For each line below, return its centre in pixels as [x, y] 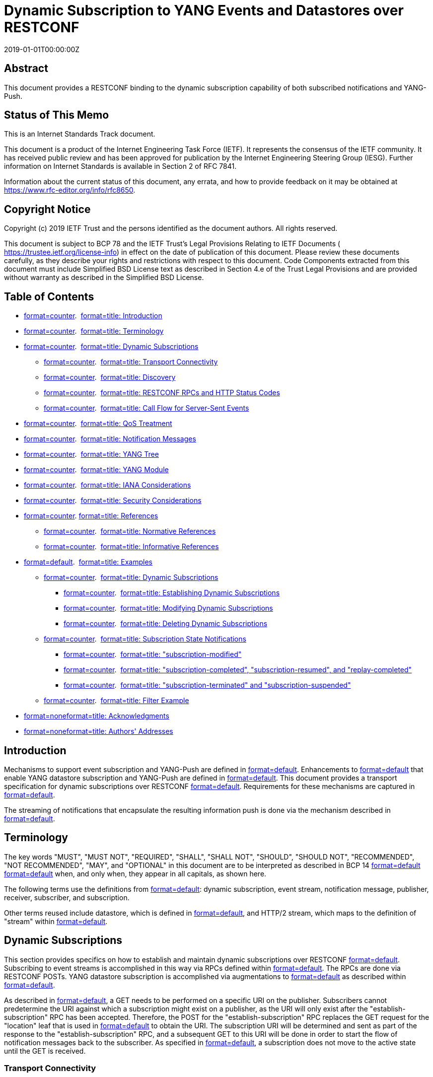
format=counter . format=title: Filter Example [116, 701]
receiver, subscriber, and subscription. [67, 897]
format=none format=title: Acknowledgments [97, 716]
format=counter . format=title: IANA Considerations [108, 485]
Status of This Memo [57, 115]
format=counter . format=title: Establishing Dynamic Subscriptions [172, 593]
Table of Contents [49, 296]
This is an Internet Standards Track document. [80, 134]
